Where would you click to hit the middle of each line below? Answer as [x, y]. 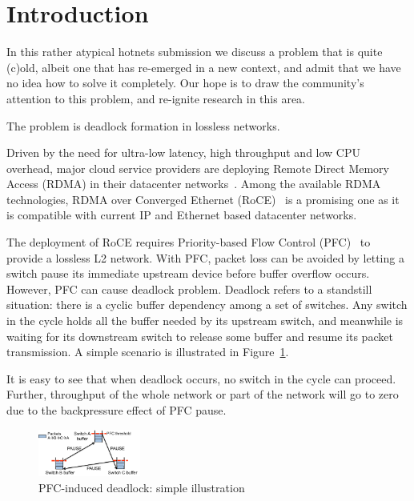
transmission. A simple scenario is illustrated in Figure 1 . [148, 352]
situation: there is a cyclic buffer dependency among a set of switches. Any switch [207, 305]
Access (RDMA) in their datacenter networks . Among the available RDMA [194, 184]
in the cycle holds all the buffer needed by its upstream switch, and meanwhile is [205, 321]
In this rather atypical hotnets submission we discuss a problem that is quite [195, 52]
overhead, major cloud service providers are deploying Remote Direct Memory [198, 168]
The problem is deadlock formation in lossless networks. [143, 125]
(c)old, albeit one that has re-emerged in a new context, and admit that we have [204, 67]
